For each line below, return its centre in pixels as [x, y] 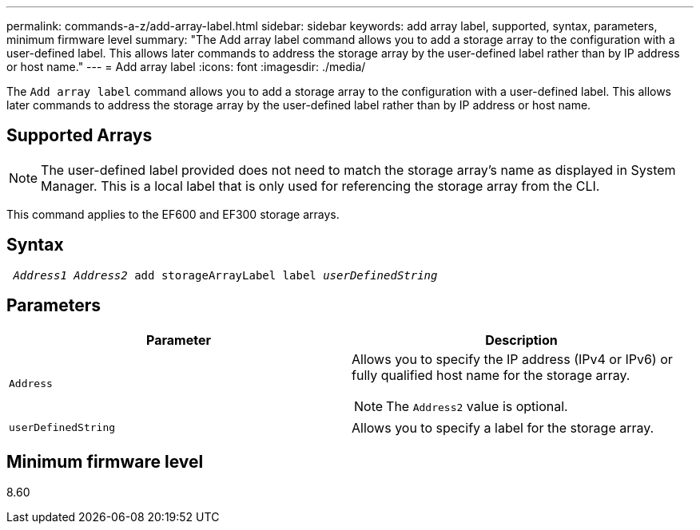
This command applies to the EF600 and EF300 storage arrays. [173, 214]
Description [521, 340]
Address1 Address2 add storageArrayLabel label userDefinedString [225, 275]
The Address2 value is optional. [477, 406]
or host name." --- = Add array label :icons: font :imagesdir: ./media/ [186, 67]
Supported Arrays [80, 136]
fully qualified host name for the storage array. [491, 375]
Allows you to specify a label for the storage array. [503, 427]
